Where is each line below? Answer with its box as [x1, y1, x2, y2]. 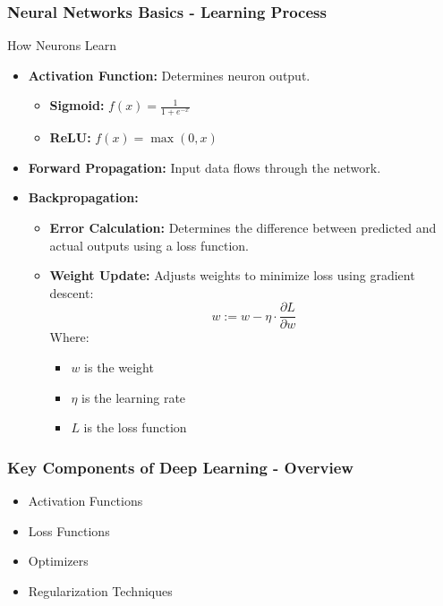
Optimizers [28, 551, 89, 570]
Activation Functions [28, 491, 143, 510]
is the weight [84, 358, 154, 377]
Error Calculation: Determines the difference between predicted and [49, 218, 437, 237]
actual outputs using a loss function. [49, 235, 249, 254]
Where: [49, 328, 89, 346]
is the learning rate [81, 388, 186, 406]
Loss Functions [28, 521, 110, 540]
